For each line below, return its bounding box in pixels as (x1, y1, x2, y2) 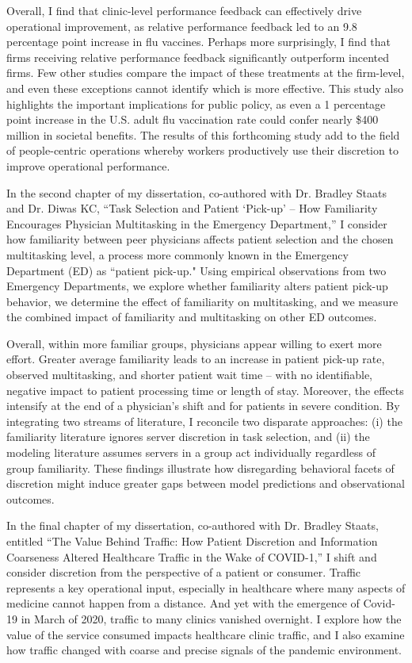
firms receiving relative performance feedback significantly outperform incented (6, 48, 390, 65)
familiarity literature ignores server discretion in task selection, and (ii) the (6, 428, 370, 445)
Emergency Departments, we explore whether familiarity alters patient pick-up (6, 278, 388, 294)
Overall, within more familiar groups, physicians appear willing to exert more (6, 335, 382, 351)
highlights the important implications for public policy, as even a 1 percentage (6, 95, 386, 112)
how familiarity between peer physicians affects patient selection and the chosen (6, 231, 394, 247)
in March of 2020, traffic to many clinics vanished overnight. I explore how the (21, 610, 402, 627)
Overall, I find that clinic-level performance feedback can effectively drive (6, 2, 362, 18)
